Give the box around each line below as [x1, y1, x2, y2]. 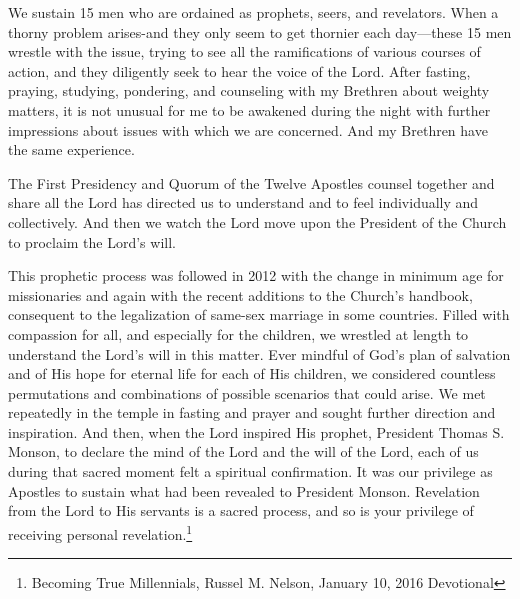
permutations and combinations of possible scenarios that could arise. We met [8, 382, 486, 403]
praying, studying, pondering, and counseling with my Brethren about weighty [8, 80, 490, 101]
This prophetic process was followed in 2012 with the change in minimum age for [8, 265, 504, 286]
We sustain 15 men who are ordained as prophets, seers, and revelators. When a [8, 2, 499, 22]
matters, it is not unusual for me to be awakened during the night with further [8, 99, 491, 120]
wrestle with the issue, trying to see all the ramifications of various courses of [8, 41, 481, 62]
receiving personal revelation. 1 [8, 520, 193, 544]
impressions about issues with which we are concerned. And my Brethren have [8, 119, 488, 140]
